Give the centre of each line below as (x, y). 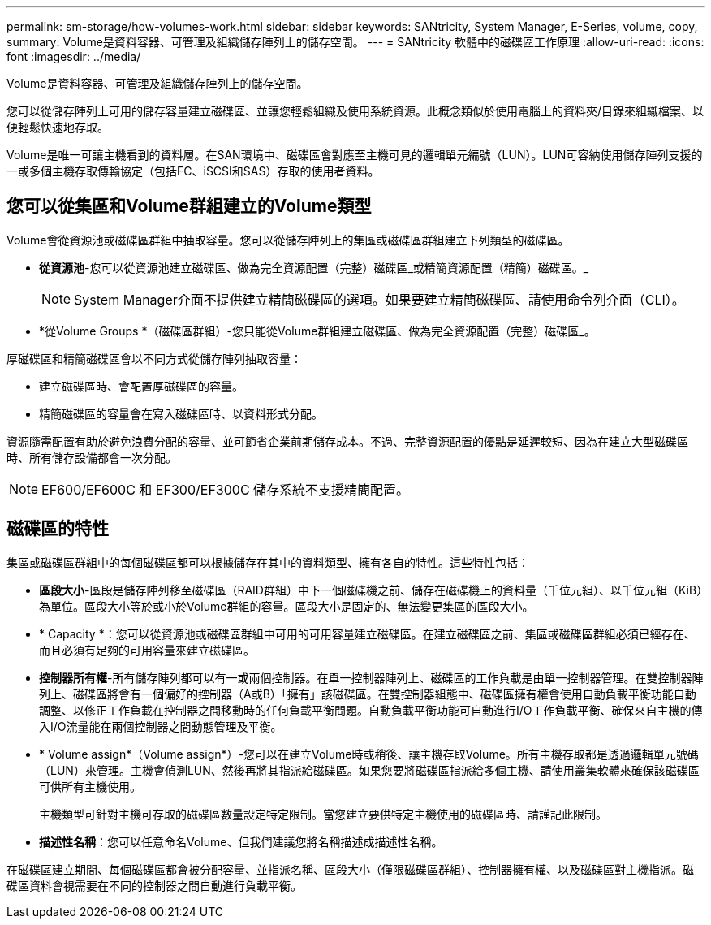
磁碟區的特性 (58, 529)
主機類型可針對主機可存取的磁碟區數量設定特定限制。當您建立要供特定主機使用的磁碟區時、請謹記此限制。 (323, 814)
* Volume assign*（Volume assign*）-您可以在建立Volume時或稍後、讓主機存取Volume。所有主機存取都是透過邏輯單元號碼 (369, 754)
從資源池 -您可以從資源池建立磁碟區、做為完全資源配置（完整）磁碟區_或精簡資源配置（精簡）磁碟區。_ (314, 267)
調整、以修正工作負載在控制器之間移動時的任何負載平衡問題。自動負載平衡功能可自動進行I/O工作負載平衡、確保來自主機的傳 (371, 710)
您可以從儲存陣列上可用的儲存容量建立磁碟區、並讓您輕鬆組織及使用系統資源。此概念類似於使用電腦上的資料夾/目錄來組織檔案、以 (355, 111)
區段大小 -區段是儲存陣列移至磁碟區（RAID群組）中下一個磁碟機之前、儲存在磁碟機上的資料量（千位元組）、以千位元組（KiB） (371, 590)
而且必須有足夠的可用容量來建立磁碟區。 (147, 650)
